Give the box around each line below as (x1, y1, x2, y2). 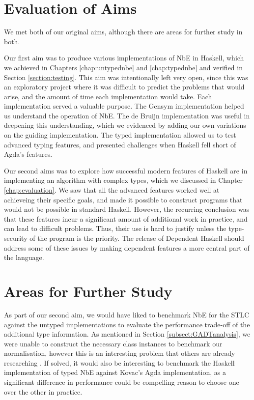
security (4, 233, 28, 243)
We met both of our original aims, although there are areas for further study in (4, 27, 243, 37)
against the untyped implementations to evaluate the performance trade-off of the (4, 319, 250, 329)
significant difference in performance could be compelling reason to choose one (4, 377, 239, 387)
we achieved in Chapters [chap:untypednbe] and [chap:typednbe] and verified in (4, 62, 243, 72)
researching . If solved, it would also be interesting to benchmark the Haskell (4, 357, 235, 368)
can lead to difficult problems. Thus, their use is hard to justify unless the (4, 223, 226, 233)
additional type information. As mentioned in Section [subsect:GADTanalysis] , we (4, 329, 251, 339)
